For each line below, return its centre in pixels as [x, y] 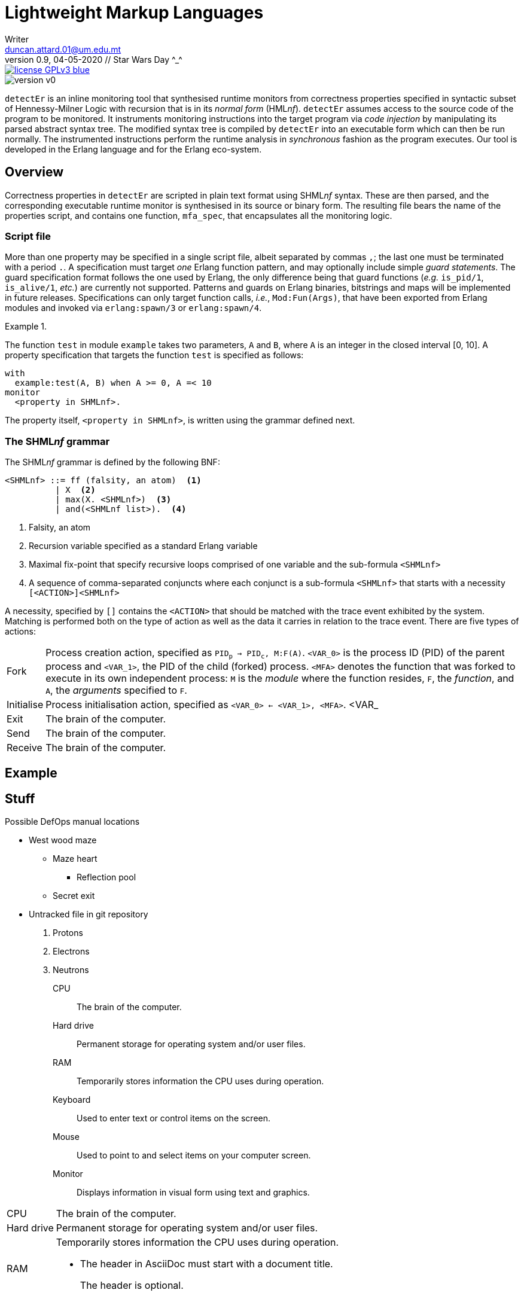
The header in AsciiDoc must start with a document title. [206, 1263]
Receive [25, 747]
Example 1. [26, 327]
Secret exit [74, 895]
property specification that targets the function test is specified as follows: [154, 355]
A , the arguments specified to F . [116, 690]
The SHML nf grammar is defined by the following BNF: [112, 462]
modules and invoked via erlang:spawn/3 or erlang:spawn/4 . [133, 308]
